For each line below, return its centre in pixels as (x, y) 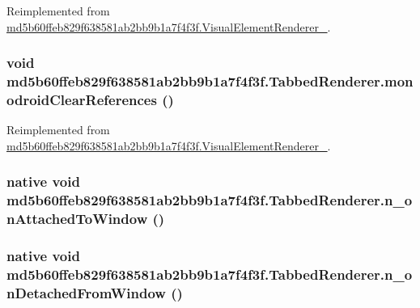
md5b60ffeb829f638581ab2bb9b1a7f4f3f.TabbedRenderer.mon (210, 81)
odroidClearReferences (82, 99)
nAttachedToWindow (77, 219)
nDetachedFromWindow (86, 292)
